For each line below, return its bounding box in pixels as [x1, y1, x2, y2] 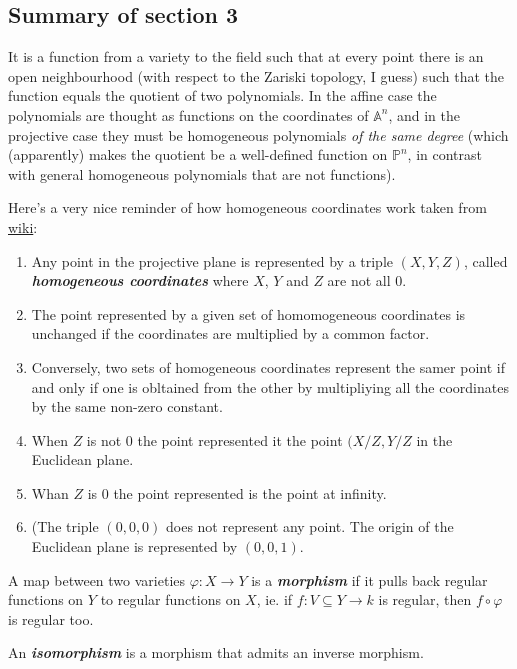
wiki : [8, 216, 38, 237]
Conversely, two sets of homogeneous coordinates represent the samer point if [31, 356, 505, 377]
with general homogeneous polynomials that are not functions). [8, 163, 396, 184]
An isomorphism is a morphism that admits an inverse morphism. [8, 642, 424, 663]
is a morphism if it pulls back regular [251, 569, 488, 590]
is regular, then [378, 589, 472, 610]
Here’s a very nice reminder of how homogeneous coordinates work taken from [8, 197, 487, 218]
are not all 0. [327, 270, 407, 291]
